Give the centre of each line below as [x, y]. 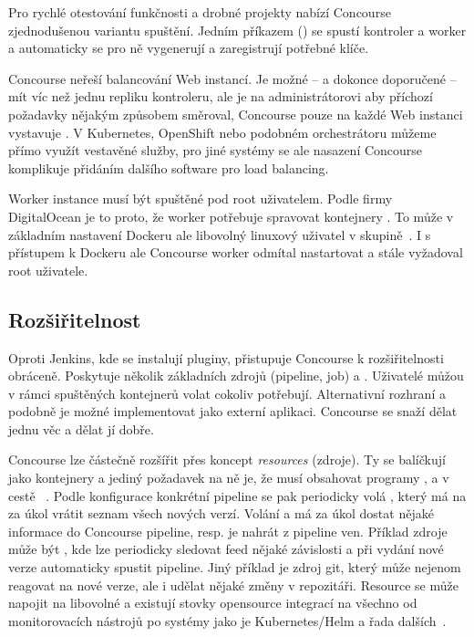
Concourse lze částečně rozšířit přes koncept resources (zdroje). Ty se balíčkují [227, 459]
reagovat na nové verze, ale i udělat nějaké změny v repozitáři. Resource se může [233, 585]
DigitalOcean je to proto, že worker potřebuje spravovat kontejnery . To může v [231, 216]
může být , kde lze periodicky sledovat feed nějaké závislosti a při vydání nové [226, 549]
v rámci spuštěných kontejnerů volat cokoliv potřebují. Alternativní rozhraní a [227, 393]
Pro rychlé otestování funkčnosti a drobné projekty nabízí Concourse [200, 12]
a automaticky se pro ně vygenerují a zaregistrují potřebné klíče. [189, 48]
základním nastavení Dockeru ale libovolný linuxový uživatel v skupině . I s [220, 234]
